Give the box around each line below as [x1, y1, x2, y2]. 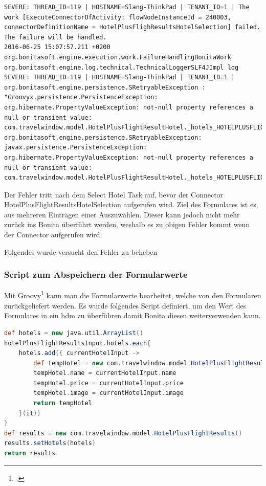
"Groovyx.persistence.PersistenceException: [4, 94, 158, 101]
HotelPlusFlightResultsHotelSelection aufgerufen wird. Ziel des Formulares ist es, [4, 199, 258, 210]
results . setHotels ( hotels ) [4, 439, 96, 447]
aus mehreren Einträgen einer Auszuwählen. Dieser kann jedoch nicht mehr [4, 209, 240, 219]
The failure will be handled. [4, 33, 107, 41]
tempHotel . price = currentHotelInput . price [33, 379, 184, 387]
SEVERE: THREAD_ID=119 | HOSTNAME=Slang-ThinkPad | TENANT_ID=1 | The [4, 4, 250, 11]
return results [4, 450, 56, 457]
